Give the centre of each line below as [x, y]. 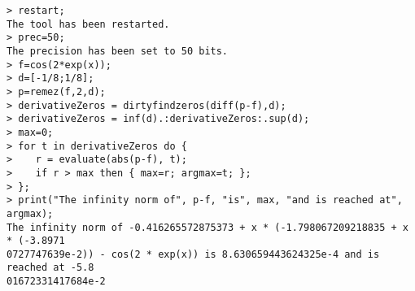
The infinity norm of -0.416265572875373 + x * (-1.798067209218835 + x [207, 227]
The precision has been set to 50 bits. [118, 51]
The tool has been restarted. [88, 24]
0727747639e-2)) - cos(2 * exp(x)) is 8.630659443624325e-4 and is [193, 254]
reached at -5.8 [50, 268]
